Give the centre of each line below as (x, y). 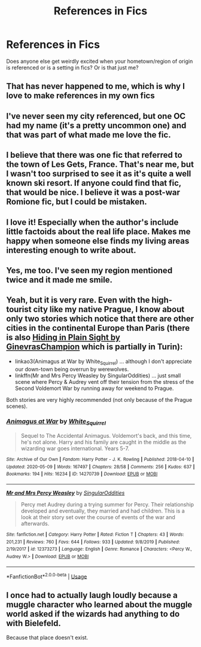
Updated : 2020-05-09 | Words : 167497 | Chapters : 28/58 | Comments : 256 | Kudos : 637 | (100, 467)
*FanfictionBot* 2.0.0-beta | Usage (47, 576)
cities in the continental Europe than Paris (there (98, 328)
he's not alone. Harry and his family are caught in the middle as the (103, 442)
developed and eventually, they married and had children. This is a (103, 511)
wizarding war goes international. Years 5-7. (75, 448)
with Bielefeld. (33, 623)
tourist (19, 309)
